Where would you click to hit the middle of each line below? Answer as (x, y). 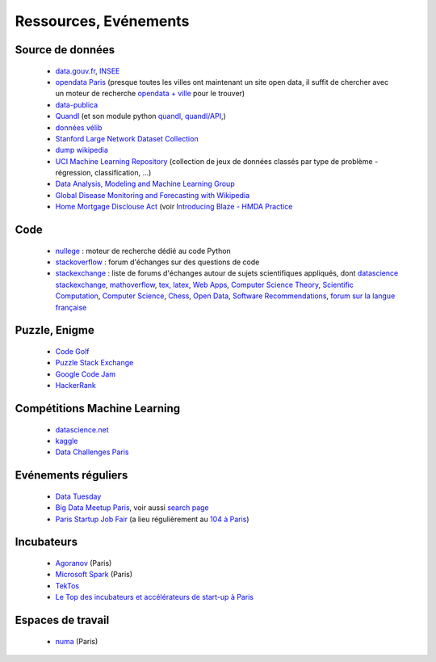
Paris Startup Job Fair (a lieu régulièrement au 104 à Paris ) (152, 519)
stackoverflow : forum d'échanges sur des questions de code (157, 262)
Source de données (65, 50)
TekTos (67, 585)
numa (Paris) (77, 641)
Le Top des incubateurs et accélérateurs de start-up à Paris (155, 597)
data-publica (77, 104)
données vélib (79, 127)
